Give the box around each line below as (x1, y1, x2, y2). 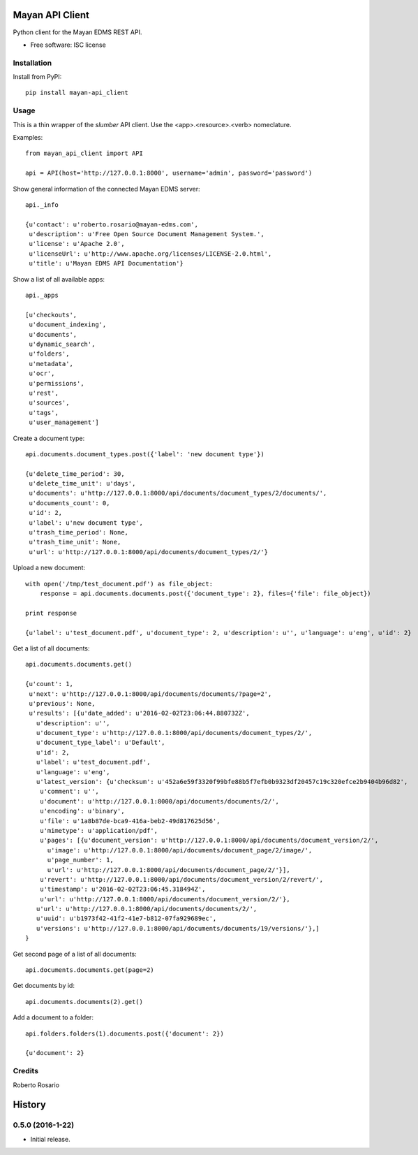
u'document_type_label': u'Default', (36, 739, 165, 747)
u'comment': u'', (39, 787, 99, 796)
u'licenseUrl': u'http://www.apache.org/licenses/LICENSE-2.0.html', (29, 249, 272, 258)
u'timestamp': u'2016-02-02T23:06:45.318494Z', (39, 885, 206, 894)
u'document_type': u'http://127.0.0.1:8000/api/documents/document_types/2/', (36, 729, 313, 737)
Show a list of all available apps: (13, 275, 105, 283)
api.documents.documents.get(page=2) (25, 966, 155, 974)
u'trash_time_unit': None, (29, 538, 121, 546)
